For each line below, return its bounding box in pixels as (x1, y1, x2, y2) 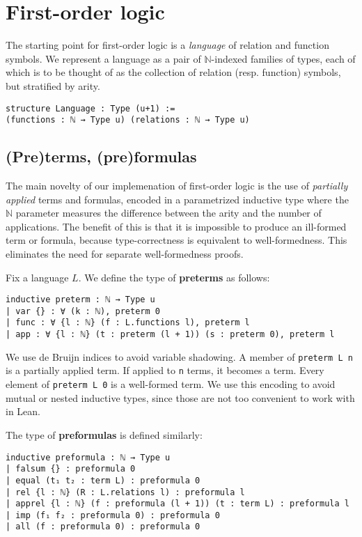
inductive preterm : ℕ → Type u (6, 295, 155, 305)
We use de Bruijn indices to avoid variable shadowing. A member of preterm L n (6, 349, 353, 364)
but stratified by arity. (6, 78, 100, 93)
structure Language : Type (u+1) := (6, 103, 175, 114)
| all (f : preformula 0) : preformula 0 (6, 522, 200, 532)
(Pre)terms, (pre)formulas (6, 146, 197, 167)
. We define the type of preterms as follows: (78, 270, 270, 284)
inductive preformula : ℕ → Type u (6, 452, 171, 462)
